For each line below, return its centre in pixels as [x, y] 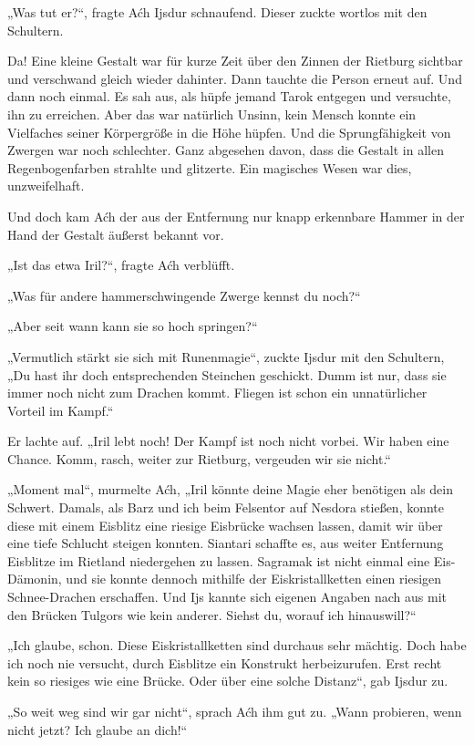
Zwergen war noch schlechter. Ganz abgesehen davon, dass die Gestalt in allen [226, 150]
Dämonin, [35, 579]
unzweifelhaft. [46, 186]
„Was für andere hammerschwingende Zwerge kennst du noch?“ [184, 295]
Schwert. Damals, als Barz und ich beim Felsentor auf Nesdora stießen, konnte [226, 507]
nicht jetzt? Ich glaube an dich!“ [98, 729]
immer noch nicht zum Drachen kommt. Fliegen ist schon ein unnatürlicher [217, 393]
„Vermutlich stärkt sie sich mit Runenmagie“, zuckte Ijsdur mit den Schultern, [226, 356]
